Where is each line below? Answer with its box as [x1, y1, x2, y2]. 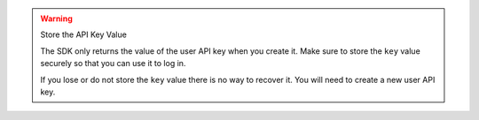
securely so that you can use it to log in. [40, 58, 186, 69]
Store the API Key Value [40, 29, 128, 40]
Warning [40, 13, 73, 24]
